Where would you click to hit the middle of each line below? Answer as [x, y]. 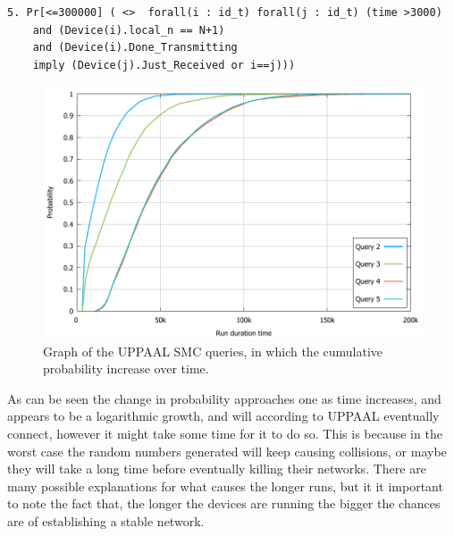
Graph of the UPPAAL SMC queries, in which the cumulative [213, 351]
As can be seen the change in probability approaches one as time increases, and [224, 398]
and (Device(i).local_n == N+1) [129, 30]
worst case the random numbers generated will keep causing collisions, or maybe [227, 451]
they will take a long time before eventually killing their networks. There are [217, 469]
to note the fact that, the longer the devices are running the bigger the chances [224, 503]
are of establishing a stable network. [106, 520]
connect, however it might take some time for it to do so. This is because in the [225, 433]
